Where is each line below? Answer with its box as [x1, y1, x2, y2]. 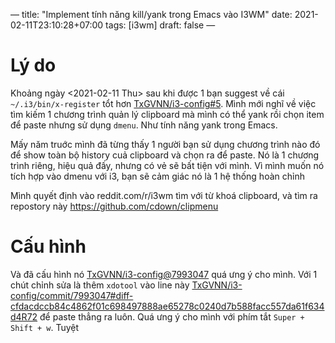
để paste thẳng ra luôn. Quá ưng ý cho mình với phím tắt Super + [39, 310, 305, 323]
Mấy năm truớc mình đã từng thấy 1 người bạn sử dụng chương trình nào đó [10, 138, 321, 150]
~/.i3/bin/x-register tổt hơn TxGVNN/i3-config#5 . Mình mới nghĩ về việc [10, 97, 317, 109]
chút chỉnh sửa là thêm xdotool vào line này [10, 279, 190, 291]
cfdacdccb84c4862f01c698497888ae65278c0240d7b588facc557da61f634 [10, 300, 325, 312]
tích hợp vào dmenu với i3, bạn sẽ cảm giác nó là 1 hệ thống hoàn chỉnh [10, 170, 305, 182]
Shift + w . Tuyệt [10, 321, 80, 333]
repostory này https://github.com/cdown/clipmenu [10, 200, 219, 212]
